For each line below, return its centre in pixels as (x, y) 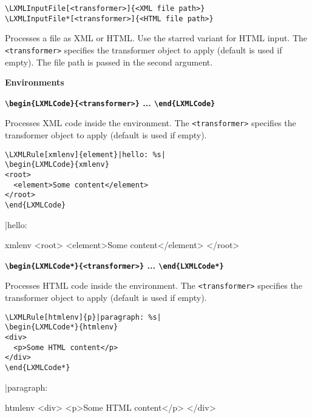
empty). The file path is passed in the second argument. (109, 62)
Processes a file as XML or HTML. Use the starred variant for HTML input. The (156, 38)
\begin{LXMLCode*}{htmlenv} (62, 327)
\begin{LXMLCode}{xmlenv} (57, 165)
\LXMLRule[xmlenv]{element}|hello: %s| (85, 154)
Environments (35, 82)
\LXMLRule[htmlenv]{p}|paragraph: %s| (83, 317)
